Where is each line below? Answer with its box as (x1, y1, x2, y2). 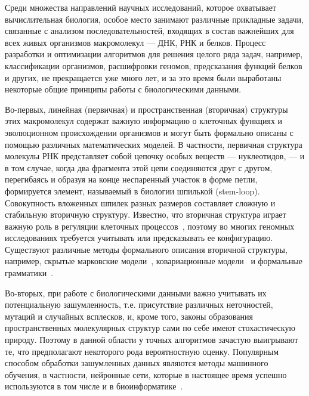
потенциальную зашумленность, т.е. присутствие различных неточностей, (5, 298, 273, 311)
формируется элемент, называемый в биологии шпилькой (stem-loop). (5, 184, 260, 197)
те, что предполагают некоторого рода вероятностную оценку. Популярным (5, 345, 279, 357)
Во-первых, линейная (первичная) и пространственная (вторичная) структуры (5, 103, 288, 115)
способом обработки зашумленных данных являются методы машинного (5, 357, 268, 369)
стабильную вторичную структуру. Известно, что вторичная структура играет (5, 208, 286, 221)
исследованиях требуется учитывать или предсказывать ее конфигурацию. (5, 231, 273, 244)
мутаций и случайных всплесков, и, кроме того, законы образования (5, 310, 253, 322)
